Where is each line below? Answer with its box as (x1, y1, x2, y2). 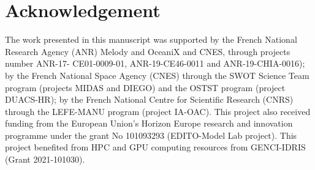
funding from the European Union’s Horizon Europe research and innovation (5, 117, 293, 130)
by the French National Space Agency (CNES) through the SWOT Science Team (5, 68, 309, 81)
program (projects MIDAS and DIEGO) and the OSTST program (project (5, 81, 286, 94)
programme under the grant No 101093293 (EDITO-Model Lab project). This (5, 128, 297, 141)
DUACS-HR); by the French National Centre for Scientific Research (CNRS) (5, 93, 294, 106)
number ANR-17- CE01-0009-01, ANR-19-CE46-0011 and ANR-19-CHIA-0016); (5, 57, 305, 70)
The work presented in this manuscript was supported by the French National (5, 33, 297, 46)
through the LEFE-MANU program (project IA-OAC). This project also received (5, 105, 311, 117)
